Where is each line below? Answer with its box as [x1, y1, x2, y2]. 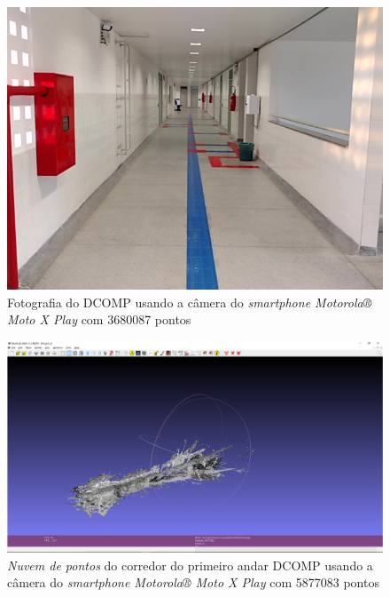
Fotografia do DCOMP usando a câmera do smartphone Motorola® [7, 292, 372, 311]
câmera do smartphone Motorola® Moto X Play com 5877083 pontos [7, 573, 379, 592]
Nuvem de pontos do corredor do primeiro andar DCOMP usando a [7, 555, 373, 574]
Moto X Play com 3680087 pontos [7, 310, 191, 329]
